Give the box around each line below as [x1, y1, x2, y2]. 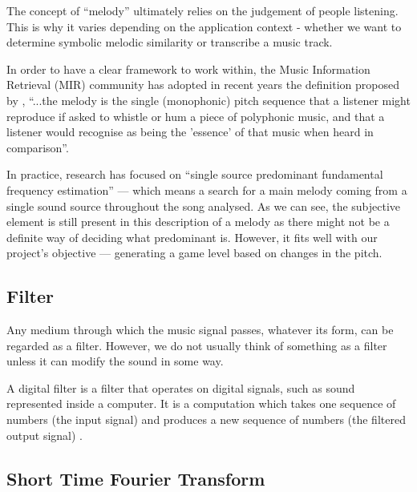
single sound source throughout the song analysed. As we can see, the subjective [6, 197, 401, 214]
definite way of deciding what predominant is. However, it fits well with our [6, 228, 378, 245]
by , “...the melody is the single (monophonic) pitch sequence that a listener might [6, 91, 411, 108]
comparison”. [6, 139, 69, 155]
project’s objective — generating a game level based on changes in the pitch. [6, 244, 383, 261]
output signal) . [6, 426, 83, 443]
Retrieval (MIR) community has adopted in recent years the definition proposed [6, 76, 399, 93]
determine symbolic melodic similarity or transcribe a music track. [6, 34, 333, 50]
